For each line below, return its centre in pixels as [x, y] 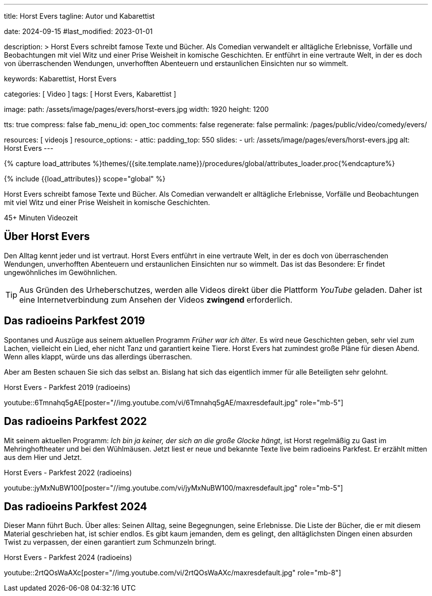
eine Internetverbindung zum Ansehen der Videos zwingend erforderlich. [156, 299]
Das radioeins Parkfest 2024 [76, 506]
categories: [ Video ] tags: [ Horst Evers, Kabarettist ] [90, 94]
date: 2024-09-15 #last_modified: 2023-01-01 [78, 31]
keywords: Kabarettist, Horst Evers [60, 79]
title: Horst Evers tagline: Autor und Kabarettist [79, 16]
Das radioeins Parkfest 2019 [74, 321]
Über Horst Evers [47, 237]
